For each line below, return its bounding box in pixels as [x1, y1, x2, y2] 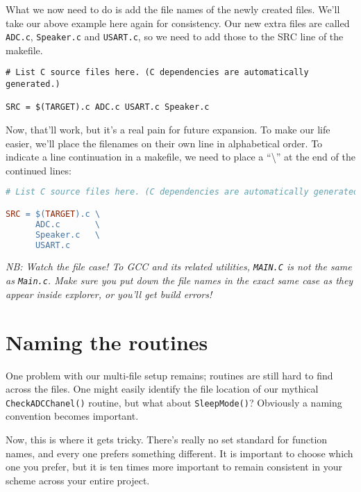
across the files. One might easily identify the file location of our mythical [6, 382, 319, 396]
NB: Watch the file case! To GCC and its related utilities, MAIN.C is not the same [6, 259, 352, 274]
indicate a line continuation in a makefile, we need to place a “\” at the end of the [6, 149, 355, 164]
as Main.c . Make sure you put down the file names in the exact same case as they [6, 273, 353, 288]
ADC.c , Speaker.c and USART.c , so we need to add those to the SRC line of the [6, 29, 344, 44]
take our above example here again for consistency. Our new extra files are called [6, 15, 350, 30]
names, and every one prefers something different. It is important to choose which [6, 445, 353, 460]
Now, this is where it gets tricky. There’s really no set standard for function [6, 432, 328, 446]
